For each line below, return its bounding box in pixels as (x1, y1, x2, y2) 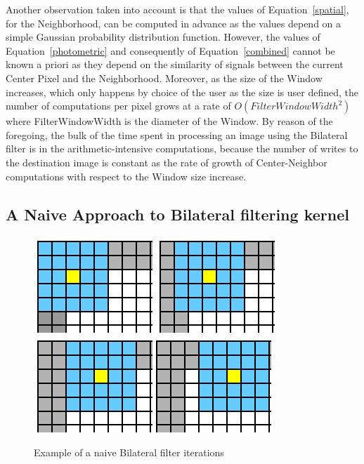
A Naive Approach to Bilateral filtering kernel (6, 203, 349, 225)
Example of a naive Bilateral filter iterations (34, 444, 224, 459)
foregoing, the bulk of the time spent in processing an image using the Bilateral (6, 127, 348, 142)
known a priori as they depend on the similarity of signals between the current (6, 57, 344, 72)
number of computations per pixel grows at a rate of (6, 98, 231, 113)
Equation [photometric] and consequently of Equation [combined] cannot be (6, 43, 335, 58)
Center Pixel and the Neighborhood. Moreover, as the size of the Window (6, 70, 323, 85)
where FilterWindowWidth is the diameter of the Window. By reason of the (6, 114, 333, 128)
